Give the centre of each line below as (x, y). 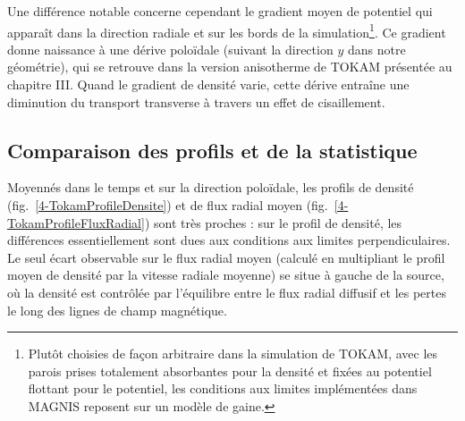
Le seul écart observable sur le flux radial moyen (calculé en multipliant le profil (226, 257)
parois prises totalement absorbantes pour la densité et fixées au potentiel (230, 370)
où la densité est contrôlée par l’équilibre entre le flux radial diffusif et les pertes (227, 292)
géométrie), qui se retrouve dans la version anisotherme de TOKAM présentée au (230, 67)
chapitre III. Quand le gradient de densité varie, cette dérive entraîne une (208, 84)
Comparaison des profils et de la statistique (212, 150)
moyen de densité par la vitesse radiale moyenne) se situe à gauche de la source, (226, 275)
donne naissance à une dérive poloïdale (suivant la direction (170, 49)
